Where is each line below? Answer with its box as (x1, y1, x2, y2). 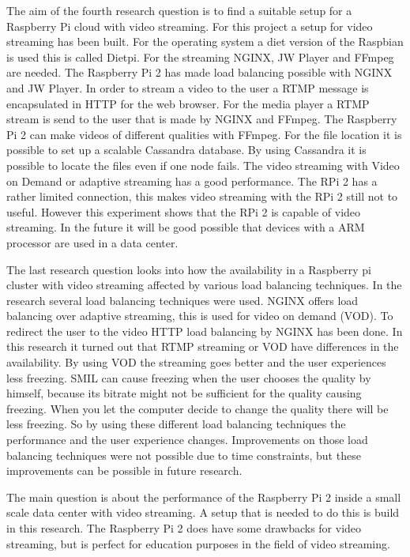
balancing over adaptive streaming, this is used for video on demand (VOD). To (6, 307, 393, 324)
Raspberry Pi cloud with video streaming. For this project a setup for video (6, 17, 373, 34)
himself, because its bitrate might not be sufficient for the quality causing (6, 385, 362, 401)
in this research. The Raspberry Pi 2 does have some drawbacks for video (6, 520, 362, 536)
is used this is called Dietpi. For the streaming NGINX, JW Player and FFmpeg (6, 48, 394, 65)
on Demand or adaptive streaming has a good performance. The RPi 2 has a (6, 172, 378, 189)
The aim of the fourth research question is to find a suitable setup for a (6, 2, 352, 18)
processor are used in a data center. (6, 234, 179, 250)
